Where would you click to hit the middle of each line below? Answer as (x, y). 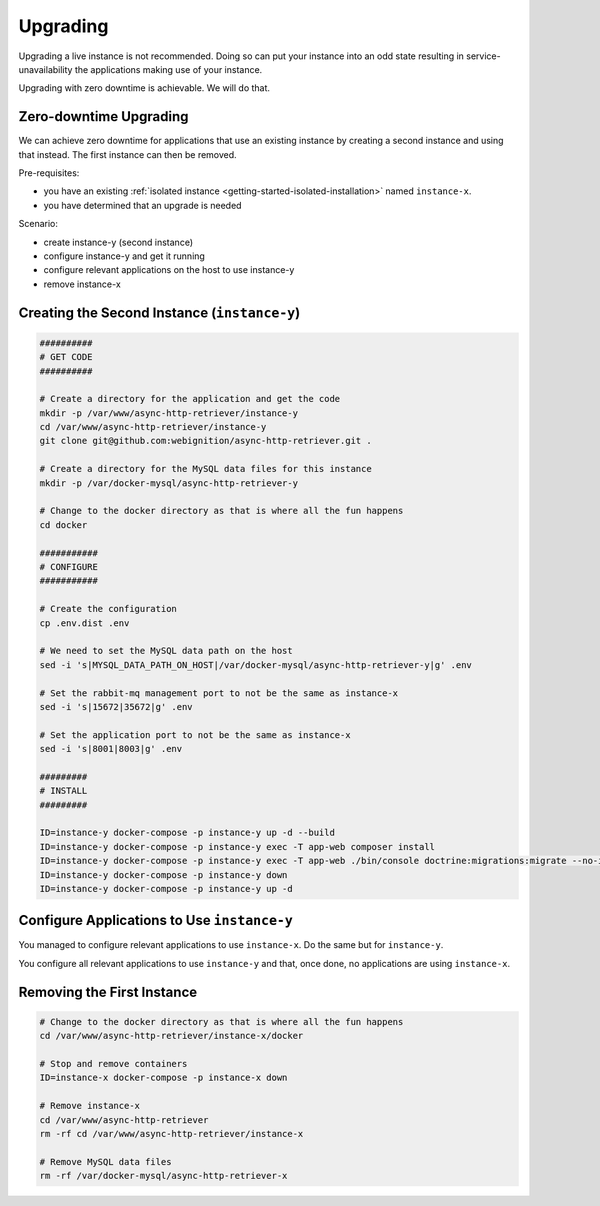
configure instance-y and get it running (124, 256)
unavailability (45, 69)
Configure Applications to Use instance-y (156, 920)
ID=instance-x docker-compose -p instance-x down (163, 1078)
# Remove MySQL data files (105, 1161)
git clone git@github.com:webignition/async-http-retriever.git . (205, 441)
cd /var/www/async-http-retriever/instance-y (153, 427)
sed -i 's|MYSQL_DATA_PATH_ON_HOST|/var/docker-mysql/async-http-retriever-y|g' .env (255, 664)
